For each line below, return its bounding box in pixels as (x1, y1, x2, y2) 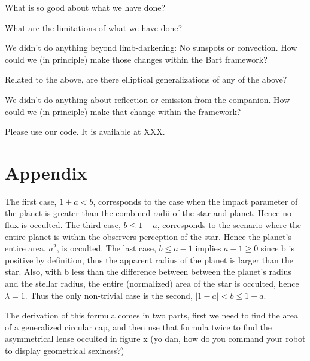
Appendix (5, 160, 87, 184)
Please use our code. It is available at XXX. (5, 125, 165, 138)
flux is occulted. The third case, (5, 219, 121, 231)
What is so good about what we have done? (5, 1, 166, 13)
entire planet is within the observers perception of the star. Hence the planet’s (5, 230, 291, 242)
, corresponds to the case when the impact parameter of (93, 195, 298, 207)
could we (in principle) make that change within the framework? (5, 105, 241, 117)
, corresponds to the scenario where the (157, 219, 302, 231)
